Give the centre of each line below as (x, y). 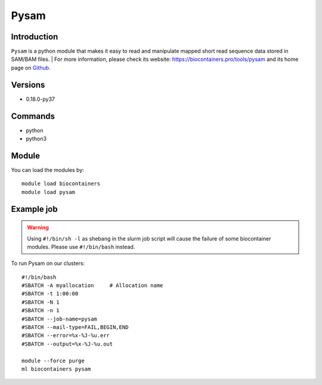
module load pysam (49, 192)
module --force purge (53, 361)
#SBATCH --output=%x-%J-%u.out (67, 344)
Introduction (35, 37)
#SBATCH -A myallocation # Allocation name (92, 286)
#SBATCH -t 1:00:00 (50, 294)
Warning (38, 227)
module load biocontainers (61, 184)
